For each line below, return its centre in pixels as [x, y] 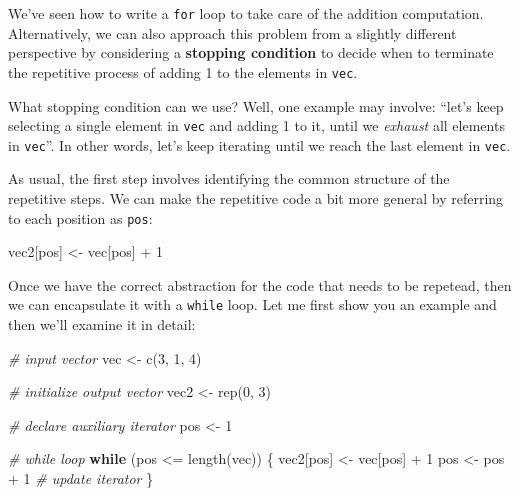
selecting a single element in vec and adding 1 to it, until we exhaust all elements [256, 125]
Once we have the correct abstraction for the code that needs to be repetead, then [260, 284]
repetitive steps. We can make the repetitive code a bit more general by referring [256, 198]
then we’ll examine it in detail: [102, 324]
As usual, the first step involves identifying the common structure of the [229, 178]
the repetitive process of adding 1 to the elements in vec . [183, 71]
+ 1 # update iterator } [81, 478]
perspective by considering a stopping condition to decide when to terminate [251, 52]
